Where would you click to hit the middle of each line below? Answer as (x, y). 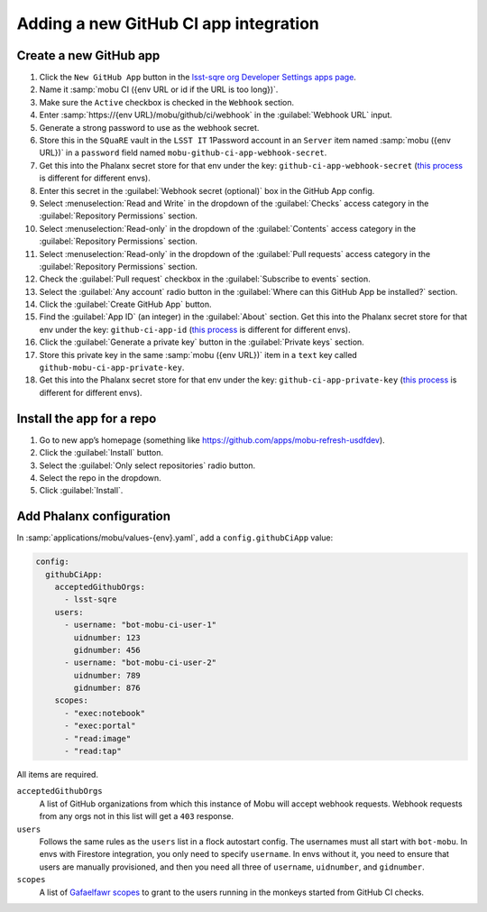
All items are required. (58, 775)
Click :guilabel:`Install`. (81, 491)
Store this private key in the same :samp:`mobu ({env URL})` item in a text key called (198, 355)
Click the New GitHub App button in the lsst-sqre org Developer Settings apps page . (198, 78)
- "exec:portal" (100, 726)
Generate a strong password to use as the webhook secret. (149, 127)
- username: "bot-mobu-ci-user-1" (140, 625)
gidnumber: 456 (107, 650)
